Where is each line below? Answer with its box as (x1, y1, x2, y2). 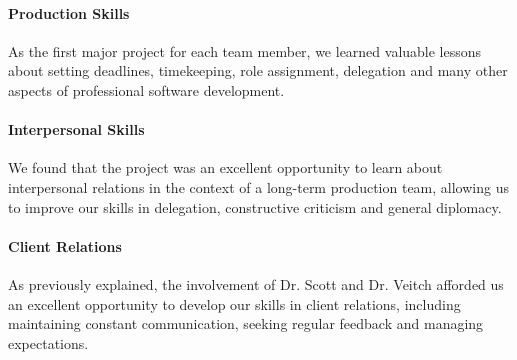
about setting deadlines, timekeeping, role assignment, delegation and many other (8, 60, 508, 81)
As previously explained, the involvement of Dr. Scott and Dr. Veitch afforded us (8, 273, 504, 294)
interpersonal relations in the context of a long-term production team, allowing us (8, 176, 509, 197)
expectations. (8, 332, 89, 353)
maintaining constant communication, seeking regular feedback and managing (8, 313, 484, 334)
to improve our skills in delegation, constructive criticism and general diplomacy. (8, 196, 502, 217)
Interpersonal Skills (8, 119, 145, 140)
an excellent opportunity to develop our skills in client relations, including (8, 293, 461, 314)
